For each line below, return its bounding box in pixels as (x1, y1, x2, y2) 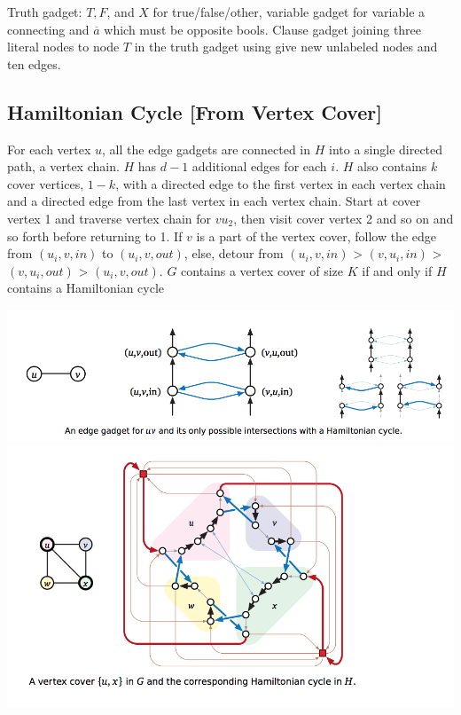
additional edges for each (191, 157, 327, 176)
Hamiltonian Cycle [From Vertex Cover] (7, 98, 382, 125)
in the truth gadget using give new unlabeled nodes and (134, 37, 438, 56)
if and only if (362, 261, 433, 279)
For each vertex (7, 139, 91, 158)
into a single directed (329, 139, 443, 158)
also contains (357, 157, 427, 176)
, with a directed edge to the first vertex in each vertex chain (115, 174, 446, 192)
